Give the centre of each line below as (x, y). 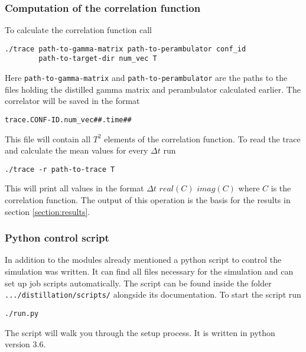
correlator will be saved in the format (72, 101)
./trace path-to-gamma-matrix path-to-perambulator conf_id (126, 49)
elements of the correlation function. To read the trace (202, 138)
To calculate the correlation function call (78, 30)
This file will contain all (48, 138)
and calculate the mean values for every (76, 150)
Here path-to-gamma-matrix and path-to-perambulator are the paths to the (146, 78)
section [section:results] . (48, 211)
